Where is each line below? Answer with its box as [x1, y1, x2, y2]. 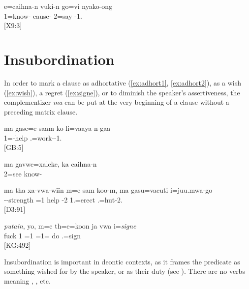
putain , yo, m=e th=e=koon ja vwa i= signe [4, 221, 136, 231]
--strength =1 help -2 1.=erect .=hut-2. [4, 194, 123, 204]
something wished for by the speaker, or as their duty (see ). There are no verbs [4, 266, 245, 276]
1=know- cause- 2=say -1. [4, 10, 82, 21]
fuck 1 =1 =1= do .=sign [4, 230, 81, 240]
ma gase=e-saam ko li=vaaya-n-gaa [4, 123, 111, 133]
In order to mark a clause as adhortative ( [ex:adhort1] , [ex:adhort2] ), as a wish [4, 77, 242, 87]
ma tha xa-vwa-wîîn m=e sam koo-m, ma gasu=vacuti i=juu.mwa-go [4, 185, 213, 195]
